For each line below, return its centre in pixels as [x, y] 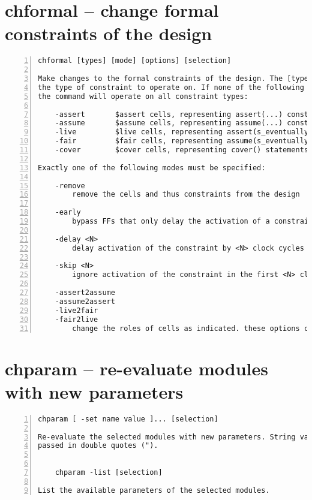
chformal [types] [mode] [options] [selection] [135, 61]
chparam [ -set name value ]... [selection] [128, 419]
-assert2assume [85, 293]
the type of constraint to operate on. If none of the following [171, 87]
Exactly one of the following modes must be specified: [152, 168]
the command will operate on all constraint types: [143, 96]
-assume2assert [85, 301]
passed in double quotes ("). [98, 446]
